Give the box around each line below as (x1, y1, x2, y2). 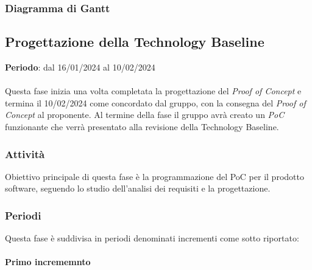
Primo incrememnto (5, 255, 91, 268)
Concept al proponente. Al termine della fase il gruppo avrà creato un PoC (5, 108, 285, 121)
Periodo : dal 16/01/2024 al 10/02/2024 (5, 61, 155, 74)
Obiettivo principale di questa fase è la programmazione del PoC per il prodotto (5, 170, 304, 182)
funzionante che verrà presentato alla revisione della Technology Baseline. (5, 120, 279, 133)
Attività (5, 146, 45, 161)
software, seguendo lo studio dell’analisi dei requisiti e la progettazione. (5, 182, 271, 195)
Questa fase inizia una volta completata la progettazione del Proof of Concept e (5, 85, 302, 97)
